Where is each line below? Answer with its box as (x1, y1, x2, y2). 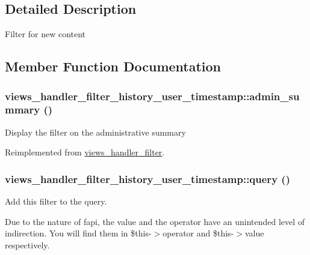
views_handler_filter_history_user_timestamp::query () (5, 171, 290, 186)
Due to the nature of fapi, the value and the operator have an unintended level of (5, 215, 305, 227)
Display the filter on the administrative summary (5, 125, 186, 138)
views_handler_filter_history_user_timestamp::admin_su (5, 88, 300, 103)
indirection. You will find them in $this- (5, 227, 152, 239)
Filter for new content (5, 28, 86, 40)
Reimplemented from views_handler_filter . (5, 146, 165, 158)
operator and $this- (163, 227, 234, 239)
